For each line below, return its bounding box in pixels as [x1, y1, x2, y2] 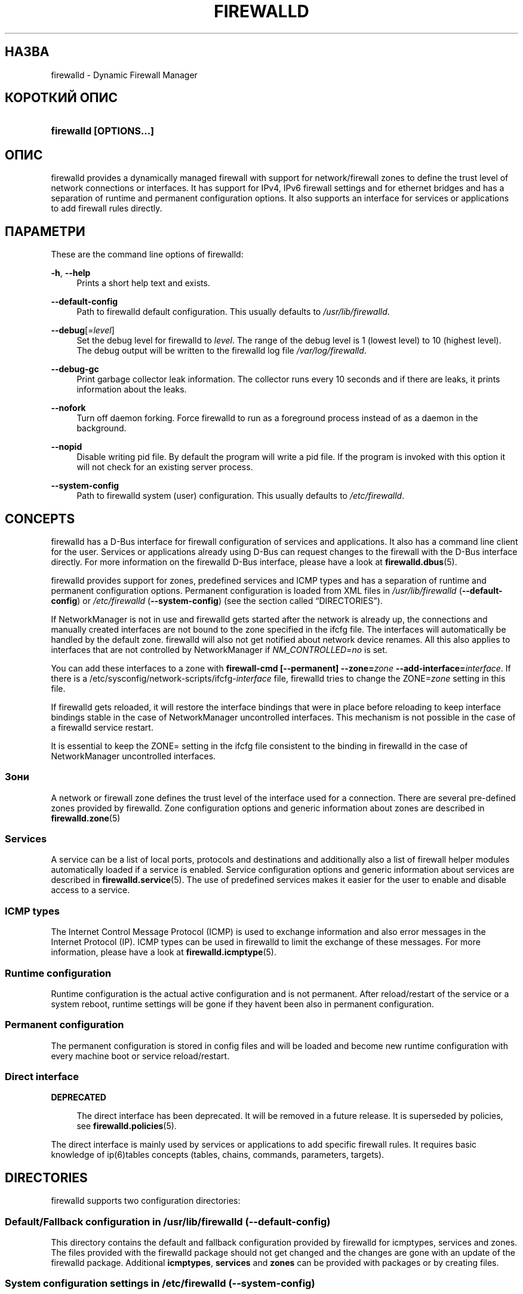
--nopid [51, 441, 82, 452]
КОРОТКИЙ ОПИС [5, 90, 118, 106]
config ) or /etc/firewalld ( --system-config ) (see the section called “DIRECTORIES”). [51, 595, 383, 606]
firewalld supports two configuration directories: [51, 1195, 241, 1206]
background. [76, 423, 127, 434]
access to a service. [51, 885, 130, 896]
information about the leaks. [76, 384, 187, 395]
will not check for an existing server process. [76, 462, 253, 473]
